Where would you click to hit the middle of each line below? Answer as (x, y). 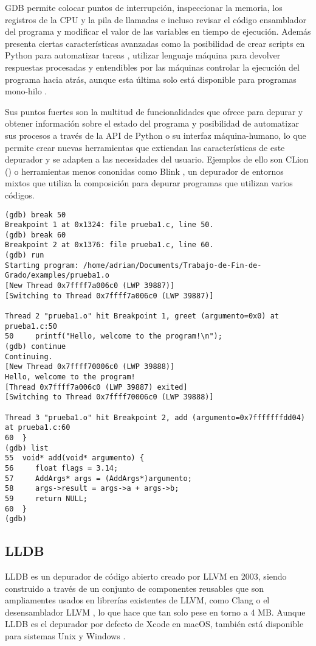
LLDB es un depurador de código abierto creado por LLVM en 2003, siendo (146, 576)
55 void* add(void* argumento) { (75, 458)
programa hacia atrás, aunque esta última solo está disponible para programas (151, 79)
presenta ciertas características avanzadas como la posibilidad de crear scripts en (155, 43)
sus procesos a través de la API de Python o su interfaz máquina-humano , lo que (156, 135)
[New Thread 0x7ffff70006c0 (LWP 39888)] (90, 367)
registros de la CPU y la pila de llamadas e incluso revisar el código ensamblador (156, 19)
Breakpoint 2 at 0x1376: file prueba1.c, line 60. (109, 245)
